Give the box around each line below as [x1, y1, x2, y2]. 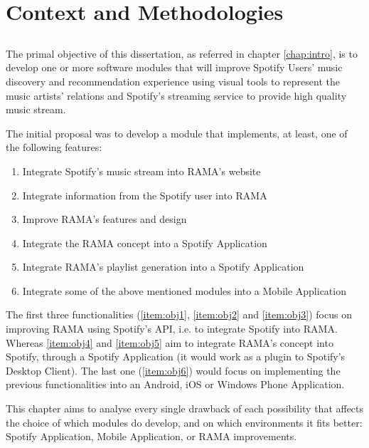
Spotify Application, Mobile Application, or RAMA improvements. [6, 429, 297, 444]
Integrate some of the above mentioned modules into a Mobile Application [22, 283, 346, 298]
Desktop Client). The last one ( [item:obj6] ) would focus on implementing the [6, 363, 341, 377]
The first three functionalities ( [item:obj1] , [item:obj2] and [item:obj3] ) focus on [6, 307, 352, 322]
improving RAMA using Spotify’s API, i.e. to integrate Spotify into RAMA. [6, 321, 338, 336]
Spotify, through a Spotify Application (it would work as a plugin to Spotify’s [6, 349, 346, 364]
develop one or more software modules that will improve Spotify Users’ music [6, 60, 343, 75]
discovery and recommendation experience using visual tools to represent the [6, 73, 340, 88]
